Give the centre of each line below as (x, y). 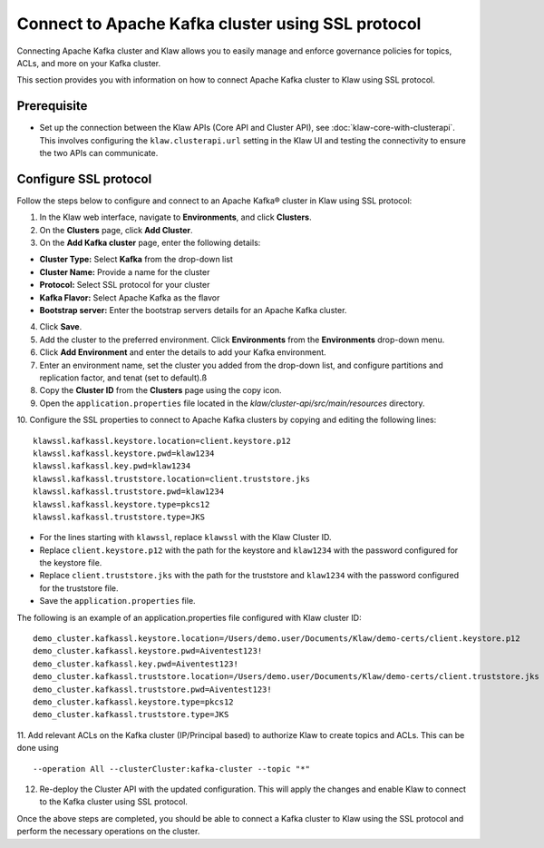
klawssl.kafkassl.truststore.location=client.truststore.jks (171, 478)
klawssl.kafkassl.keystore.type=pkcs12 (121, 504)
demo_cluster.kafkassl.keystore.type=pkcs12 (134, 702)
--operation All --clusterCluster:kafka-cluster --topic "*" (171, 769)
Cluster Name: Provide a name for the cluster (125, 271)
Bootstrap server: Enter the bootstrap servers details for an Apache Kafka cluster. (193, 311)
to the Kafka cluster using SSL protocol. (113, 802)
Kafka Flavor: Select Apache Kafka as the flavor (130, 297)
